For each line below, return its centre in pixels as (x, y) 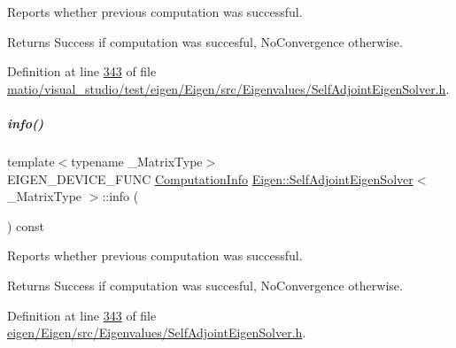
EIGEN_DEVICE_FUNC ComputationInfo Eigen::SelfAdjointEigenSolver (210, 178)
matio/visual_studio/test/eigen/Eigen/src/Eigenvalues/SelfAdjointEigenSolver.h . (228, 88)
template (31, 161)
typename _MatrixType (137, 161)
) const (26, 225)
